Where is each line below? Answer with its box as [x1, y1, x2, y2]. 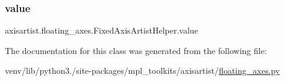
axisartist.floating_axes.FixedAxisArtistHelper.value [5, 24, 198, 37]
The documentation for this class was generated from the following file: [5, 44, 267, 56]
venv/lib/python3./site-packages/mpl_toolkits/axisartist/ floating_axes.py [5, 64, 280, 77]
